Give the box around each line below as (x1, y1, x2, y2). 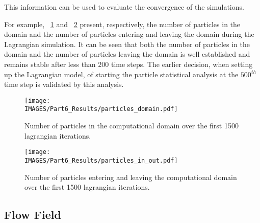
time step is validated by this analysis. (4, 79, 124, 90)
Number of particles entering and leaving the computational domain (24, 171, 237, 182)
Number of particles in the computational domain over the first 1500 (24, 120, 239, 131)
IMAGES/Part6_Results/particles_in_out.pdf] (24, 157, 178, 164)
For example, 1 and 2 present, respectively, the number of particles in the (4, 18, 241, 29)
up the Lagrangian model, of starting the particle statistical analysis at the (4, 69, 239, 79)
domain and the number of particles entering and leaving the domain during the (4, 29, 254, 39)
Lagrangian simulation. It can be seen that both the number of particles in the (4, 38, 250, 49)
